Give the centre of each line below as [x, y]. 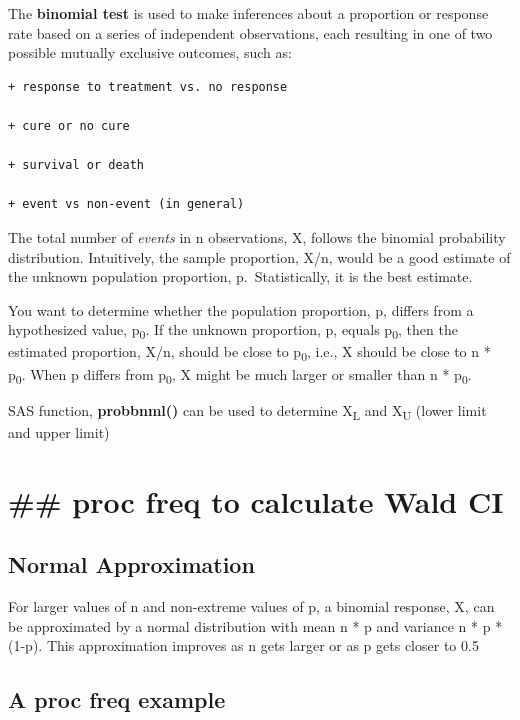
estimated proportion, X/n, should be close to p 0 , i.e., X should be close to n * [249, 353]
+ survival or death [76, 165]
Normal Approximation [131, 564]
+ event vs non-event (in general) [126, 204]
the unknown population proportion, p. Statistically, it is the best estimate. [240, 276]
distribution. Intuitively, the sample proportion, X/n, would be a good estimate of [259, 256]
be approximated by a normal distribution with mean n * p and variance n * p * [255, 625]
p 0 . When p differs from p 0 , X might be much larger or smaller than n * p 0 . [240, 375]
